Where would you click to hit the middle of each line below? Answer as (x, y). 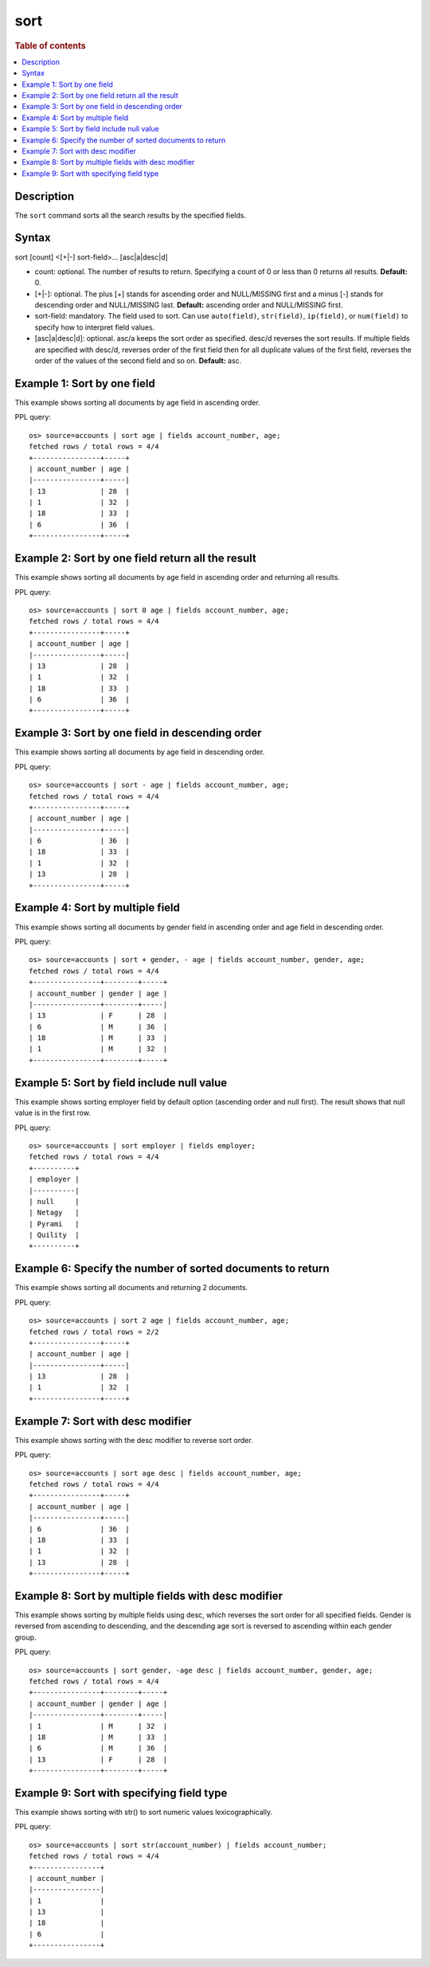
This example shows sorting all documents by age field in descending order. (140, 752)
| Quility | (54, 1235)
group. (25, 1637)
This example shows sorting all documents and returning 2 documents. (131, 1288)
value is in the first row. (53, 1113)
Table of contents (51, 45)
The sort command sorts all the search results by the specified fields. (131, 215)
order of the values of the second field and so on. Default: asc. (138, 361)
